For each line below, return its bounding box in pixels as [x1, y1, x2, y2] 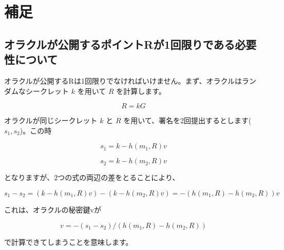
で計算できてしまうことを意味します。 [4, 236, 133, 247]
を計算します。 [116, 85, 166, 96]
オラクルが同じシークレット [4, 115, 98, 126]
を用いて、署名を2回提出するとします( [123, 115, 252, 126]
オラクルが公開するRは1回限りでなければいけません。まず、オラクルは [4, 75, 242, 86]
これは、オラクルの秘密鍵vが [4, 204, 101, 215]
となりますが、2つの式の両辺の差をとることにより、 [4, 172, 180, 183]
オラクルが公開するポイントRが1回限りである [4, 36, 235, 52]
